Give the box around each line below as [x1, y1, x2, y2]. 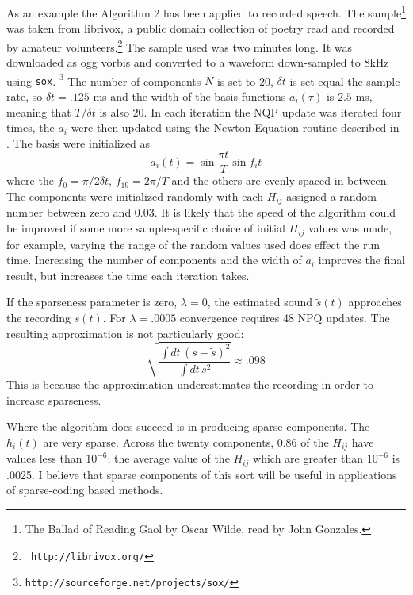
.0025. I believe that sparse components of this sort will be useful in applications [6, 466, 397, 482]
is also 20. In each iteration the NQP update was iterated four [99, 103, 402, 120]
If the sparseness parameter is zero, [6, 294, 178, 310]
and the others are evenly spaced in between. [171, 172, 390, 189]
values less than [6, 450, 82, 466]
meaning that [6, 103, 71, 120]
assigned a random [286, 188, 377, 205]
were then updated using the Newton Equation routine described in [71, 119, 400, 136]
